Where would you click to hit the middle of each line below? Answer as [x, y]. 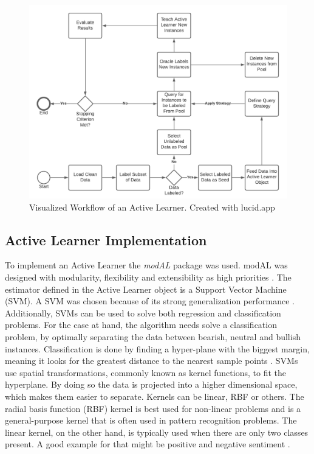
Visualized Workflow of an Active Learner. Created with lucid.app [152, 207]
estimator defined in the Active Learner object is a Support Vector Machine [146, 289]
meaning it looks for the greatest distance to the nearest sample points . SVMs [152, 361]
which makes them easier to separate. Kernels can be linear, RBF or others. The [155, 396]
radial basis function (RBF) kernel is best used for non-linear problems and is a [153, 408]
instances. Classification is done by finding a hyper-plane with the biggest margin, [157, 348]
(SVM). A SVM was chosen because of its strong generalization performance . [150, 301]
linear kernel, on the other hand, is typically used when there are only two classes [157, 432]
